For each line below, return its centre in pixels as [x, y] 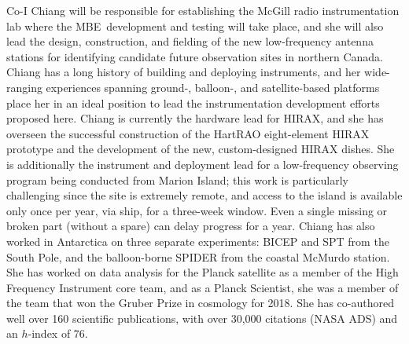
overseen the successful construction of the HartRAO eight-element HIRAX [188, 133]
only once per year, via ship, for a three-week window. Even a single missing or [197, 210]
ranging [24, 87]
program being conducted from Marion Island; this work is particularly [177, 179]
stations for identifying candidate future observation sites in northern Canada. [195, 56]
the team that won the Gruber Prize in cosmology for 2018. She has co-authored [200, 303]
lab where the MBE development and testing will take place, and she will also [195, 26]
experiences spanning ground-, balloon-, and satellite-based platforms [213, 87]
